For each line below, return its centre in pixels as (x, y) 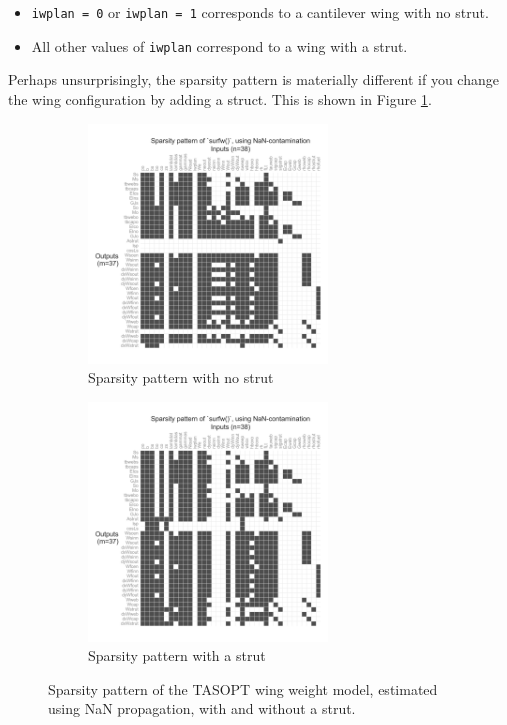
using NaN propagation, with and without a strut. (202, 708)
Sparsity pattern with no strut (181, 377)
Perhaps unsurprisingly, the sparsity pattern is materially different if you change (253, 79)
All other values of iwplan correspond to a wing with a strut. (219, 45)
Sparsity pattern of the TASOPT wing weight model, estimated (243, 688)
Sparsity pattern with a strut (177, 655)
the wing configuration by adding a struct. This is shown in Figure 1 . (220, 98)
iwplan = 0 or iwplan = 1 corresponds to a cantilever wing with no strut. (260, 12)
